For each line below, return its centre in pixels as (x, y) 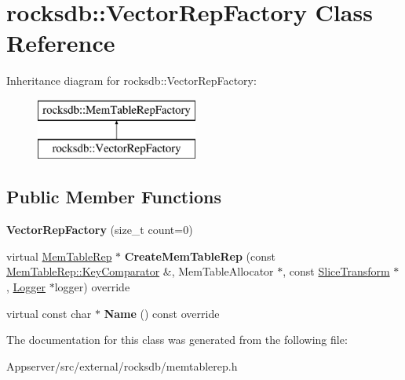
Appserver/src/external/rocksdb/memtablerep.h (122, 365)
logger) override (92, 287)
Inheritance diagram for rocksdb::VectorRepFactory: (131, 80)
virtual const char (49, 313)
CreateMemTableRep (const (200, 256)
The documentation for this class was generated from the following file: (177, 340)
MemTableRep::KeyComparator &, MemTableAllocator (140, 271)
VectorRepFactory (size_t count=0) (100, 230)
